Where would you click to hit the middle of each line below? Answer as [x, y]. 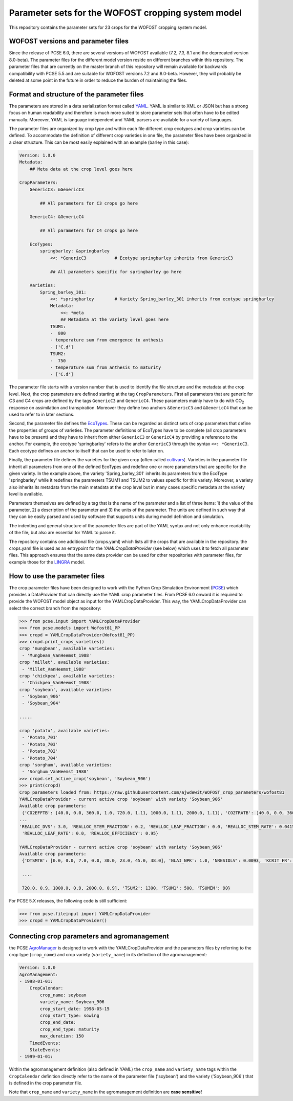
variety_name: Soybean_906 [72, 1002]
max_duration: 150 [62, 1036]
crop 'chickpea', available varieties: [67, 676]
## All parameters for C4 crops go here [89, 231]
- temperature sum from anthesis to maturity [105, 367]
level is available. [26, 494]
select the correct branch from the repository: [55, 608]
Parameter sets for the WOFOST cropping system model [125, 13]
